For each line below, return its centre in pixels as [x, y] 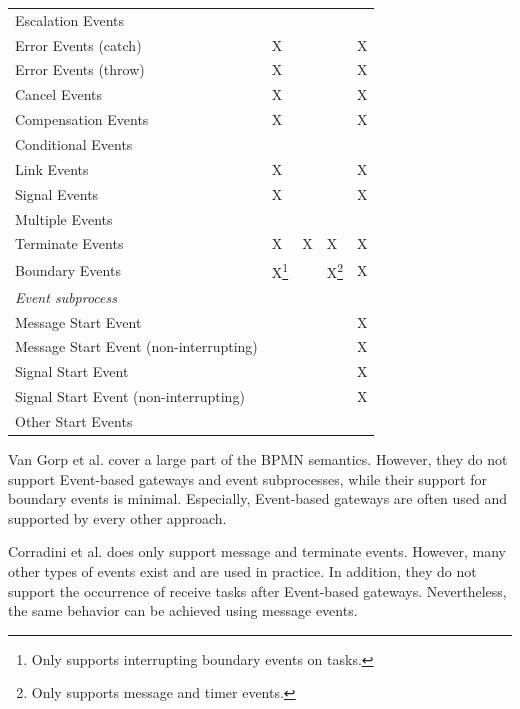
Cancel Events [58, 94]
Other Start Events [74, 420]
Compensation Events [82, 119]
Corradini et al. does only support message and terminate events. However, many [257, 551]
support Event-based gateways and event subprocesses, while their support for [247, 478]
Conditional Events [74, 143]
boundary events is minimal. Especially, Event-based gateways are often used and [258, 498]
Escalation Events [70, 19]
